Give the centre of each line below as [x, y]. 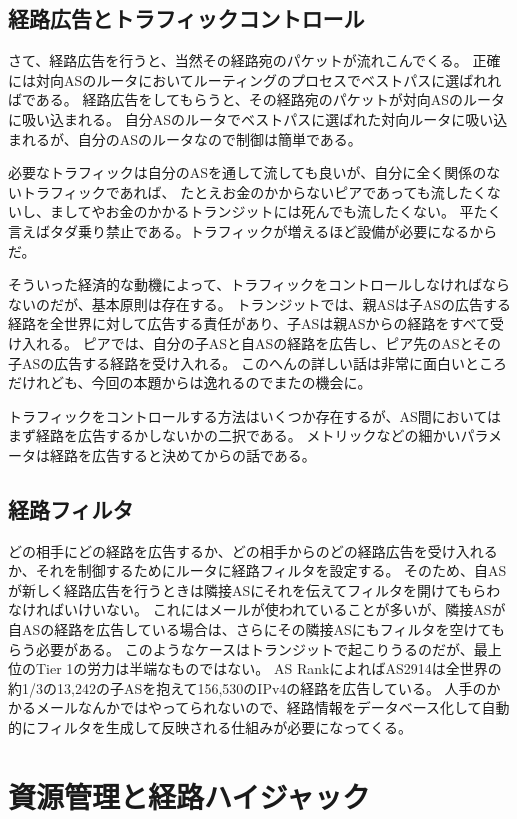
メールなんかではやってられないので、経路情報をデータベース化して [258, 707]
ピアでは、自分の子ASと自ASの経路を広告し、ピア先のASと [278, 342]
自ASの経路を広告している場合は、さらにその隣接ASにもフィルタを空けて [249, 629]
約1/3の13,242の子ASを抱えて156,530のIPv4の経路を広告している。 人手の [247, 687]
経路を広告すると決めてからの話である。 [182, 454]
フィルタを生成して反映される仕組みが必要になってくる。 [223, 727]
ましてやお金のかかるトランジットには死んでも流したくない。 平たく [275, 211]
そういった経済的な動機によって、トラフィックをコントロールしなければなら [259, 284]
